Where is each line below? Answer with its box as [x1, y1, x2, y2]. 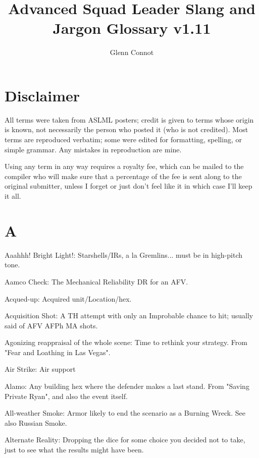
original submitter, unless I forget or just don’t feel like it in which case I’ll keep [5, 181, 252, 191]
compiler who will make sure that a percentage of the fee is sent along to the [5, 170, 242, 181]
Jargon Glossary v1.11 [53, 18, 211, 38]
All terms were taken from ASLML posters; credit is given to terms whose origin [5, 114, 254, 125]
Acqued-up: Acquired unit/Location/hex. [5, 293, 132, 304]
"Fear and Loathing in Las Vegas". [5, 347, 111, 357]
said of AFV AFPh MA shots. [5, 320, 98, 330]
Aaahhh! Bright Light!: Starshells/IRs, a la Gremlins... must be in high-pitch [5, 249, 243, 260]
